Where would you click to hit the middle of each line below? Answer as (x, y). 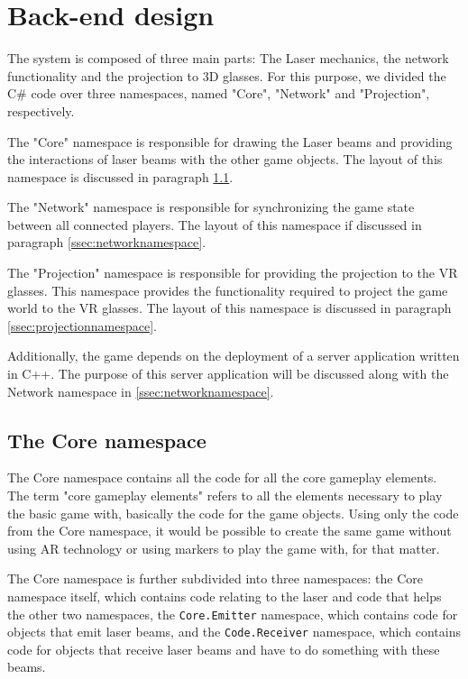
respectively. (41, 110)
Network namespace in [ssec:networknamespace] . (141, 391)
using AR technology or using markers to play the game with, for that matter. (224, 548)
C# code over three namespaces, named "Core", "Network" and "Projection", (219, 93)
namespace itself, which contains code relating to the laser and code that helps (225, 596)
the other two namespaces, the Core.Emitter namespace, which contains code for (233, 614)
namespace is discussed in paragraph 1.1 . (120, 176)
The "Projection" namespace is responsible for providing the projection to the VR (233, 273)
